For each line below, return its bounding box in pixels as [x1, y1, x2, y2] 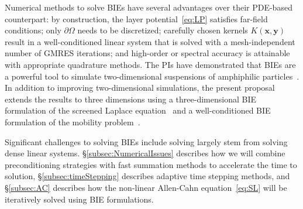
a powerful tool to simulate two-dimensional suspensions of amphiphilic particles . [5, 70, 299, 82]
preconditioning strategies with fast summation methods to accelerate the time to [5, 158, 297, 170]
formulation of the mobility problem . [5, 115, 140, 128]
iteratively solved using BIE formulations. [5, 193, 154, 205]
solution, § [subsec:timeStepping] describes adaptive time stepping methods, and [5, 170, 290, 182]
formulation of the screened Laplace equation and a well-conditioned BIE [5, 104, 271, 117]
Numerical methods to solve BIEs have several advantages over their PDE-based [5, 1, 292, 13]
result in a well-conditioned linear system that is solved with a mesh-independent [5, 35, 295, 47]
